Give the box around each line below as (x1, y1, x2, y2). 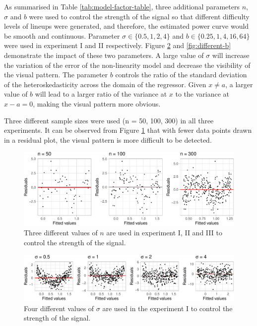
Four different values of (24, 303, 94, 313)
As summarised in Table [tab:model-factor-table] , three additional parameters (4, 1, 240, 11)
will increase (212, 50, 250, 60)
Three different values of (24, 227, 98, 238)
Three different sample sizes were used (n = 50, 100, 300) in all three (4, 115, 214, 125)
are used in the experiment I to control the (102, 303, 233, 313)
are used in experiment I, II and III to (106, 227, 222, 238)
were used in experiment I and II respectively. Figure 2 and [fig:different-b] (4, 40, 231, 51)
